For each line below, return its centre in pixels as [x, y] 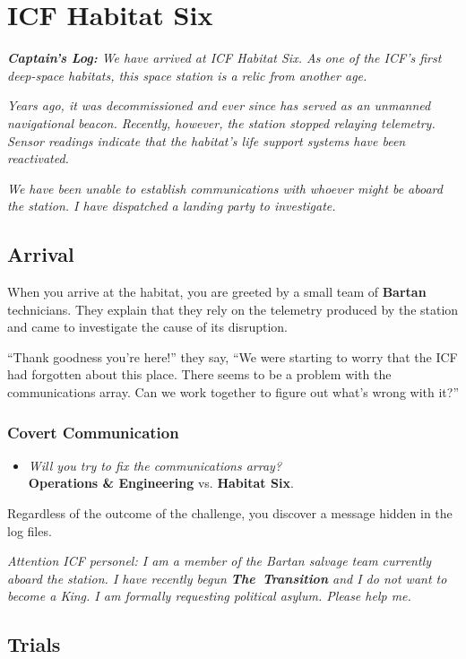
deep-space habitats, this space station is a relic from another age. [187, 75]
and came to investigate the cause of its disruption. [147, 327]
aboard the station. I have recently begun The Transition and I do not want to [227, 578]
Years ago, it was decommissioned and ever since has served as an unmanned [219, 105]
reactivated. [38, 158]
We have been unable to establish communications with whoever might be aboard [225, 188]
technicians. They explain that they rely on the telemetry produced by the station [233, 309]
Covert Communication [93, 432]
